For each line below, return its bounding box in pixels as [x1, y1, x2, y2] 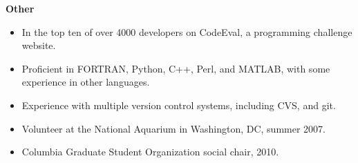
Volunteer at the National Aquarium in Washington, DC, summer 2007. [21, 121, 326, 135]
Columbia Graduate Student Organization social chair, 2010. [21, 144, 279, 159]
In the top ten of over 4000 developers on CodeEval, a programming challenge [21, 24, 352, 39]
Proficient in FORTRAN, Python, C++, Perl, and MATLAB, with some [21, 61, 330, 75]
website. [21, 38, 56, 52]
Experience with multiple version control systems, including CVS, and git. [21, 97, 336, 112]
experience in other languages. [21, 75, 150, 89]
